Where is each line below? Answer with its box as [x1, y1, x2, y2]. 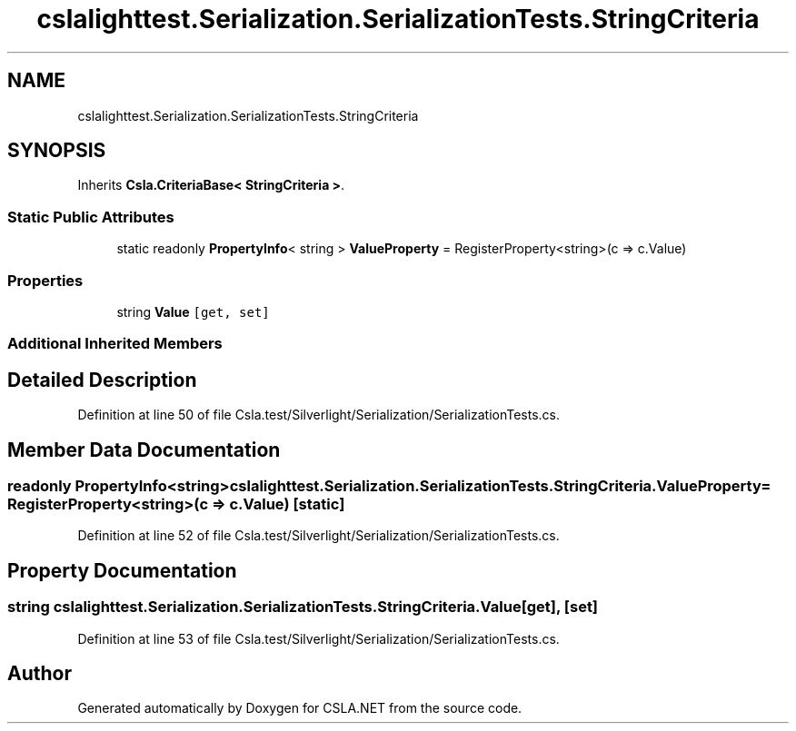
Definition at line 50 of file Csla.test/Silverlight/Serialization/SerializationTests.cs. [77, 407, 561, 423]
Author [7, 662, 72, 686]
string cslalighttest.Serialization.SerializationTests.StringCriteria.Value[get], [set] [7, 598, 599, 617]
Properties [7, 271, 84, 290]
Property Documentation [7, 558, 237, 582]
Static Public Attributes [7, 207, 174, 226]
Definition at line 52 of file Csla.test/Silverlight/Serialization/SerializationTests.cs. [77, 528, 560, 544]
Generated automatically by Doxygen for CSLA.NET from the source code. [77, 700, 522, 716]
